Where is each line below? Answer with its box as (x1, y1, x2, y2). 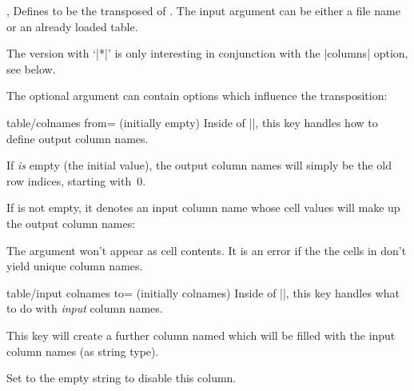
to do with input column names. (6, 300, 163, 317)
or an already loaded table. (6, 18, 138, 34)
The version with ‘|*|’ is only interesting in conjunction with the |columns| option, (6, 45, 408, 62)
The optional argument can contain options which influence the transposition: (6, 87, 388, 104)
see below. (6, 60, 56, 77)
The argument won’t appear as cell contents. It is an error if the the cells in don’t (6, 241, 407, 258)
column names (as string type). (6, 342, 159, 359)
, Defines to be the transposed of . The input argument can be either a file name (6, 2, 400, 18)
